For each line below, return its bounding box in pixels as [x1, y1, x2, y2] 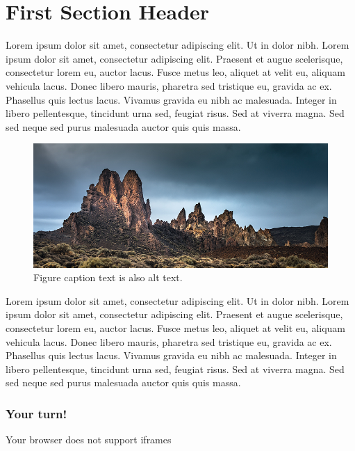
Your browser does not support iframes [6, 432, 172, 447]
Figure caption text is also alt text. [33, 270, 183, 285]
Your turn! [6, 404, 67, 422]
